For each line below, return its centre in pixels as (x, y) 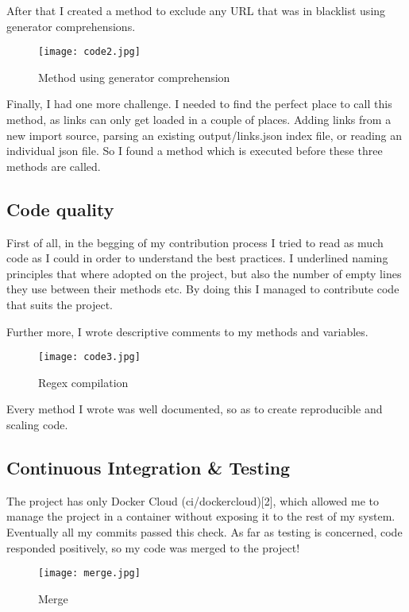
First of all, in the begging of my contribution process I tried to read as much (195, 242)
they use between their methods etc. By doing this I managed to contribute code (203, 289)
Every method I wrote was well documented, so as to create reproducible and (195, 409)
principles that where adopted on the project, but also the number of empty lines (204, 273)
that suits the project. (60, 304)
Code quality (60, 209)
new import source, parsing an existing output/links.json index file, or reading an (204, 135)
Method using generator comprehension (134, 77)
